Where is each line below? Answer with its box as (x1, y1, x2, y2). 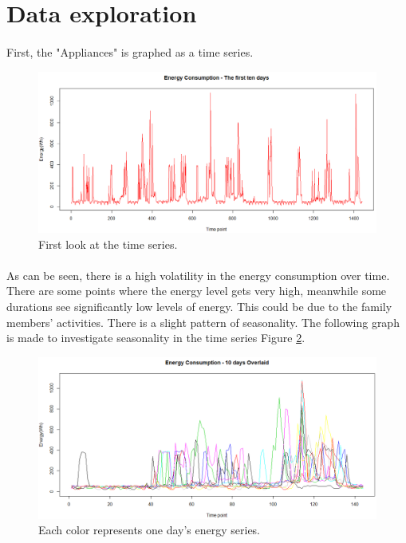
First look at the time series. (38, 235, 178, 252)
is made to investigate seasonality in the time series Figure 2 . (6, 329, 305, 346)
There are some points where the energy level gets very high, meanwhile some (6, 282, 387, 299)
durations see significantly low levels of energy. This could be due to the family (6, 298, 392, 314)
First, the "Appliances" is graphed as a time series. (6, 43, 254, 60)
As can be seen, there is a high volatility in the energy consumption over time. (6, 266, 390, 283)
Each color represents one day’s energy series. (38, 521, 261, 538)
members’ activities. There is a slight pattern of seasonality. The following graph (6, 313, 400, 330)
